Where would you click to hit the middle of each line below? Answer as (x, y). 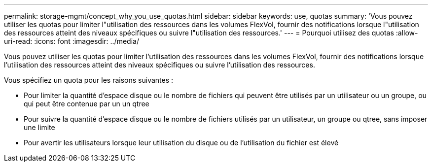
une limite (39, 127)
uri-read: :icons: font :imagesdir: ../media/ (72, 41)
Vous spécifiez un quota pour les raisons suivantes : (89, 80)
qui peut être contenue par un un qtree (87, 104)
